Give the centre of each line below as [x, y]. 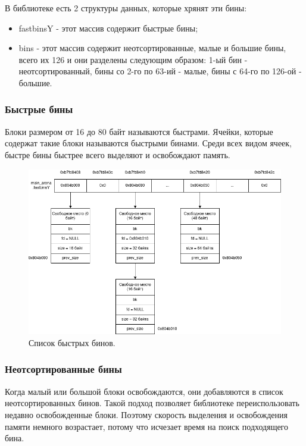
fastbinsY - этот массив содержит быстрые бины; [108, 28]
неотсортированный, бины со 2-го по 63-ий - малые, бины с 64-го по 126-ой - [160, 71]
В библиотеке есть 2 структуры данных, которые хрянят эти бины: [126, 8]
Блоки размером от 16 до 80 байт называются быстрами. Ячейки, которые [139, 131]
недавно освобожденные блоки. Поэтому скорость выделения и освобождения [146, 414]
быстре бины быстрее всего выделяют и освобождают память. [118, 154]
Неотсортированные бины [63, 369]
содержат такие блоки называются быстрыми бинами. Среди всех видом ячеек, [149, 143]
